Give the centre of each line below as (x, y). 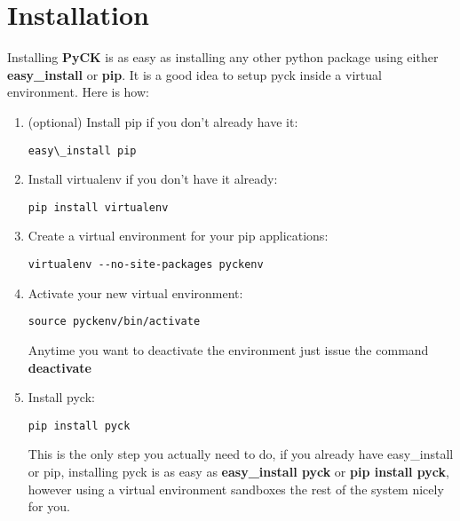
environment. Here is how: (78, 92)
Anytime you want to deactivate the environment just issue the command (228, 349)
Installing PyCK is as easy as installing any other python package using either (223, 57)
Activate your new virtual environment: (135, 292)
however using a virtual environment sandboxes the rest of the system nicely (236, 489)
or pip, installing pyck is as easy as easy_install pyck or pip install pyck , (238, 471)
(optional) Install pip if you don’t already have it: (163, 121)
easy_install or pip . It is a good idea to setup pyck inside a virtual (194, 74)
